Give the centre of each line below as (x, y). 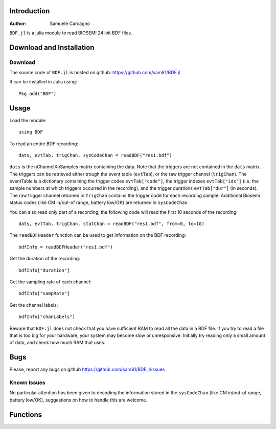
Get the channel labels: (34, 305)
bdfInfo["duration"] (44, 270)
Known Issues (27, 382)
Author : (18, 24)
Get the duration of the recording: (45, 259)
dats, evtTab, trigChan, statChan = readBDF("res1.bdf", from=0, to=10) (111, 224)
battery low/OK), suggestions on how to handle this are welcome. (78, 400)
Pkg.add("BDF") (38, 94)
